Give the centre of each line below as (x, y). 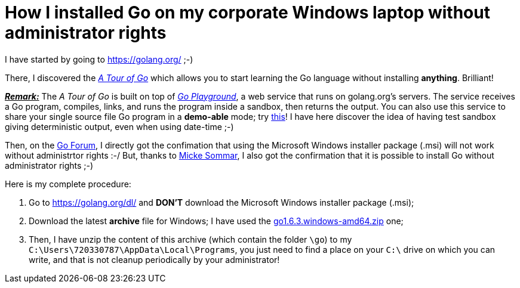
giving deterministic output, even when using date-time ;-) (119, 126)
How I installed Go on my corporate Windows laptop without (247, 13)
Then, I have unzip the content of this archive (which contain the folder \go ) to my (190, 239)
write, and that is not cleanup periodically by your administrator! (154, 259)
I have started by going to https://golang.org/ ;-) (99, 59)
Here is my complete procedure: (68, 184)
